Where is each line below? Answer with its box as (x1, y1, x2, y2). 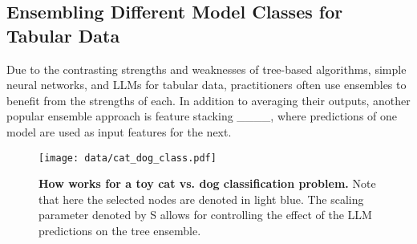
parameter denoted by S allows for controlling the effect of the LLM (38, 206, 372, 223)
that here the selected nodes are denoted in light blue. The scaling (38, 190, 364, 207)
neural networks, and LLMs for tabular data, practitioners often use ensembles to (6, 76, 407, 93)
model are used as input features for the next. (6, 123, 232, 140)
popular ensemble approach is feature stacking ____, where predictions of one (6, 108, 398, 124)
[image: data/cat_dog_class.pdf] (38, 152, 217, 164)
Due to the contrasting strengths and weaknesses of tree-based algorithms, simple (6, 60, 407, 77)
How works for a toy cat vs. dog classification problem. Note (38, 175, 376, 192)
